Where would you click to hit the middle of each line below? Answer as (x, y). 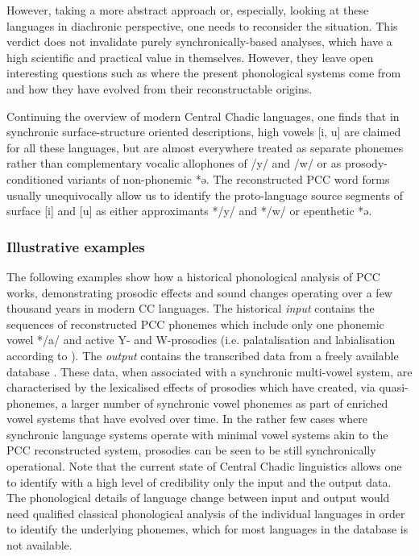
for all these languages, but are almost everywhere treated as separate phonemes (205, 147)
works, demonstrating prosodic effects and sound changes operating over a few (199, 292)
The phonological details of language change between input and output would (198, 498)
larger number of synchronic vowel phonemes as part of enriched (230, 402)
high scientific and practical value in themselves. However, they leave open (190, 57)
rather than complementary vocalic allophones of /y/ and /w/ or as (174, 163)
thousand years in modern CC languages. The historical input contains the (191, 308)
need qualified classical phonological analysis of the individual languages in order (206, 513)
